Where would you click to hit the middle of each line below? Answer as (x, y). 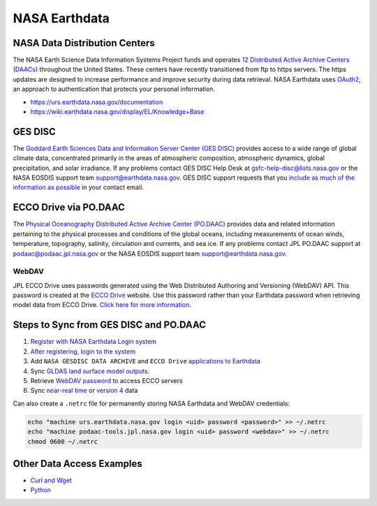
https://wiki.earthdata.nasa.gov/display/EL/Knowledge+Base (117, 112)
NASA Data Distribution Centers (84, 43)
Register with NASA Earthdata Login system (94, 342)
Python (41, 490)
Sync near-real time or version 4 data (84, 391)
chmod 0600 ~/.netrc (62, 441)
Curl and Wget (51, 480)
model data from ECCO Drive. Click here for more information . (102, 305)
